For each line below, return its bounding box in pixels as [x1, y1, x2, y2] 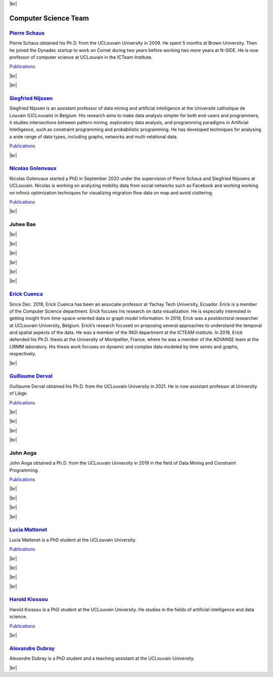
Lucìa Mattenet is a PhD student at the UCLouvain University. [9, 537, 136, 543]
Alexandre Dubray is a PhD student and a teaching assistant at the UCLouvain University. [9, 655, 195, 661]
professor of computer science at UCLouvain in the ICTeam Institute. [9, 54, 153, 60]
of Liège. [9, 390, 28, 396]
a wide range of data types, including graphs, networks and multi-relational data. [9, 133, 178, 139]
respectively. [9, 351, 36, 357]
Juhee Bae [9, 221, 36, 228]
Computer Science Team [9, 14, 89, 22]
